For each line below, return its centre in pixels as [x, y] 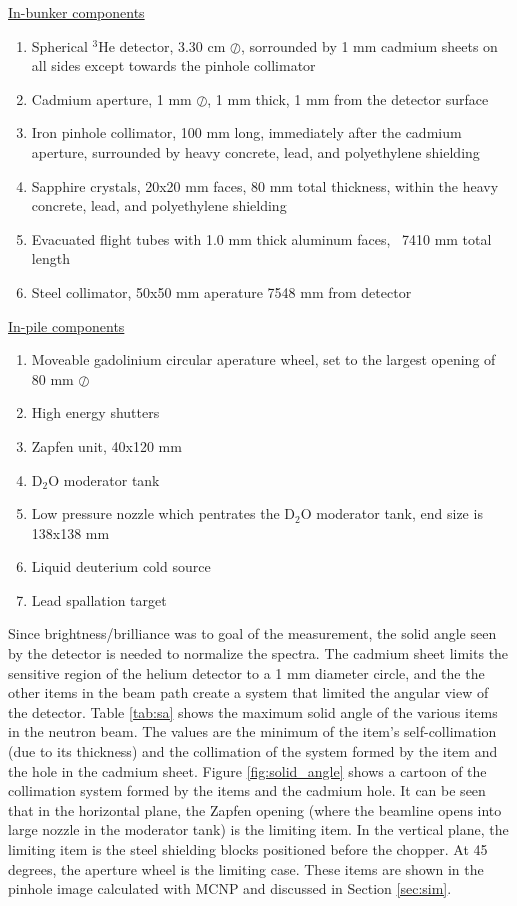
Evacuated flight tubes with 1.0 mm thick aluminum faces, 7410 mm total [261, 238]
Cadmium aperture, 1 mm [111, 98]
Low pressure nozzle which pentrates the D [163, 513]
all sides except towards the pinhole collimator [173, 65]
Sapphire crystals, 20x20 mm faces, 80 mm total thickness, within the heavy [265, 185]
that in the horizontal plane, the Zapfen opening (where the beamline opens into [255, 809]
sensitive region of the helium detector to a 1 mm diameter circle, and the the [246, 672]
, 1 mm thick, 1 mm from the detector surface [348, 98]
